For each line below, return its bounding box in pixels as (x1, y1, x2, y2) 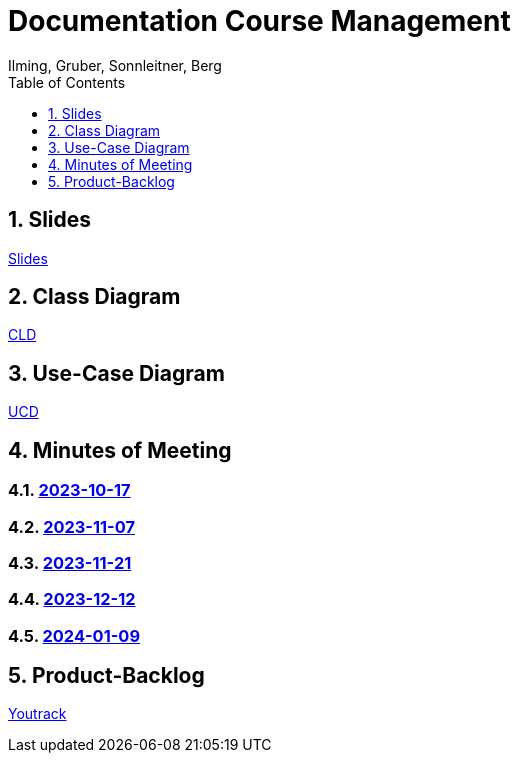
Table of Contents (8, 73, 126, 91)
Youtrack (8, 705, 67, 723)
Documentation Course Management (8, 4, 511, 38)
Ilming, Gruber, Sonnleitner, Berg (8, 56, 222, 74)
